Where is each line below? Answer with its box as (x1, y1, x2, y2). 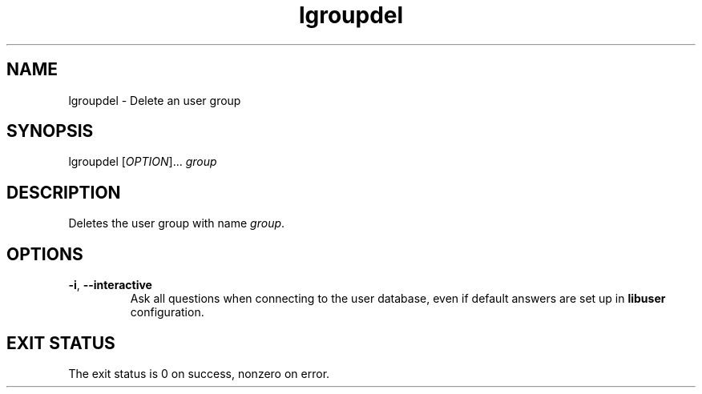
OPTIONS (6, 243, 83, 264)
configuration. (130, 305, 204, 320)
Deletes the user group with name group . (68, 216, 285, 231)
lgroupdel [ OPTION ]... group (68, 155, 217, 169)
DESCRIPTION (6, 182, 121, 203)
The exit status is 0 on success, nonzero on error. (68, 366, 330, 380)
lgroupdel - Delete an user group (68, 93, 241, 107)
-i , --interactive (68, 278, 152, 292)
